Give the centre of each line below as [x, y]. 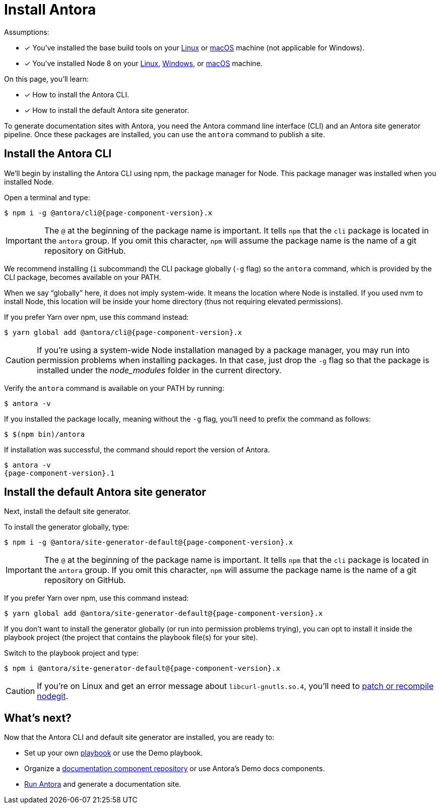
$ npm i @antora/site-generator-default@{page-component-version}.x [142, 669]
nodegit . [52, 696]
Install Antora [50, 10]
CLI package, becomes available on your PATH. [83, 277]
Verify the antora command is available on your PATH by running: [114, 388]
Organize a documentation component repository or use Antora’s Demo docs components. [175, 769]
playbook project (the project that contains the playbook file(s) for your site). [131, 638]
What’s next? [38, 718]
